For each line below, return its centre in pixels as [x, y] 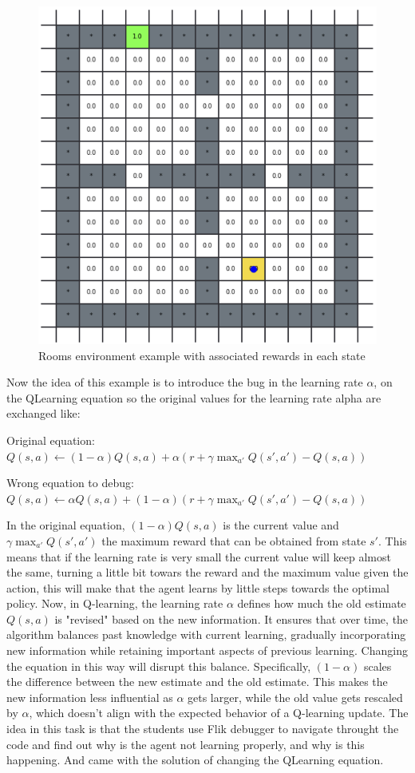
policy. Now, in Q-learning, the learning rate [115, 603]
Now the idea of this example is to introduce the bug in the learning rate [185, 382]
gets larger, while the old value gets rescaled [295, 697]
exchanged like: [43, 413]
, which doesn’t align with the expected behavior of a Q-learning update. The [219, 713]
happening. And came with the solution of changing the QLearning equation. [195, 760]
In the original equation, [66, 525]
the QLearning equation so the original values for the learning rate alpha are [194, 397]
